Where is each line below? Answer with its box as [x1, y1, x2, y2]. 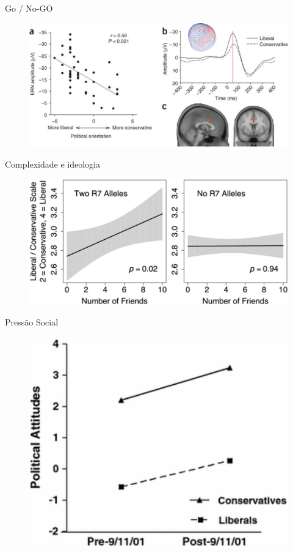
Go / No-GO [5, 2, 53, 14]
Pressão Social [5, 316, 59, 328]
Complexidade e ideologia [5, 158, 100, 171]
